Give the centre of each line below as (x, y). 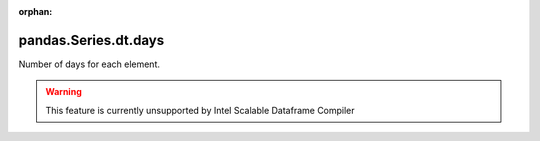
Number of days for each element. (89, 64)
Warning (63, 92)
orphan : (35, 11)
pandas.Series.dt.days (91, 40)
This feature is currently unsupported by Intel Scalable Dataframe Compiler (200, 110)
